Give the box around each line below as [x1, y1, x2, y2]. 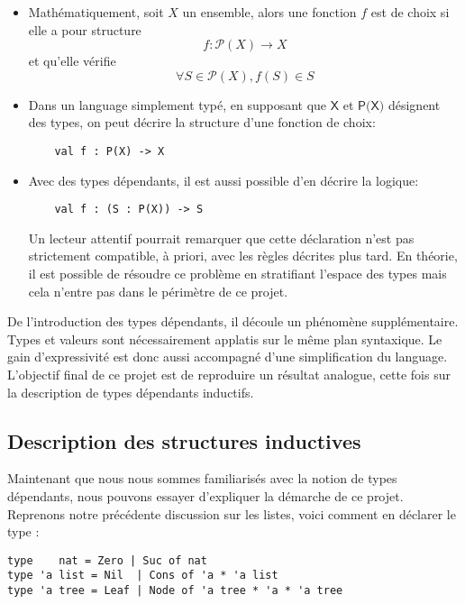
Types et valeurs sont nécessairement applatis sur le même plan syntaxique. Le [7, 329, 442, 348]
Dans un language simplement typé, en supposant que [28, 95, 327, 114]
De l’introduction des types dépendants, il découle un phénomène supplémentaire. [7, 312, 459, 331]
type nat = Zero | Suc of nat [7, 554, 207, 567]
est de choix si [370, 3, 450, 21]
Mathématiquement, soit [28, 3, 164, 21]
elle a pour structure [28, 20, 141, 39]
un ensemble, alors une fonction [182, 3, 357, 21]
